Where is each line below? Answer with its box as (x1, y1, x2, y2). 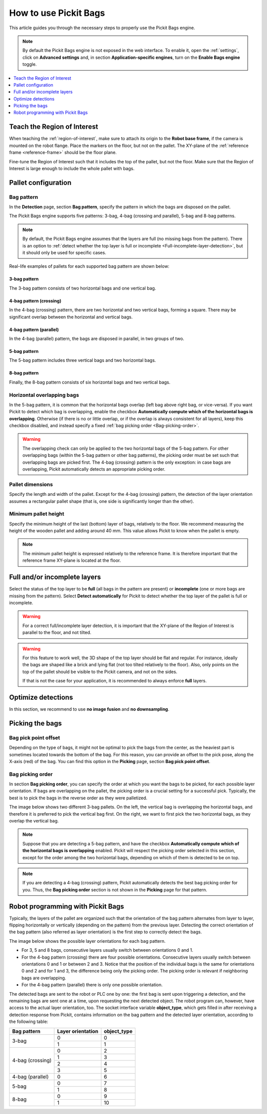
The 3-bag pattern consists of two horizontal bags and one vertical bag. (9, 285, 156, 291)
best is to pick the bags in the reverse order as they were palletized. (9, 795, 148, 801)
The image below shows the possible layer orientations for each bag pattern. (9, 938, 166, 944)
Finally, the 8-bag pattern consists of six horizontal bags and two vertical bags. (9, 379, 171, 385)
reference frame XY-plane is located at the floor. (22, 557, 121, 564)
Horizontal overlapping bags (9, 391, 79, 398)
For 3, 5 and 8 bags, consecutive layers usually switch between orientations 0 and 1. (21, 947, 194, 953)
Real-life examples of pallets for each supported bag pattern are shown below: (9, 263, 170, 269)
